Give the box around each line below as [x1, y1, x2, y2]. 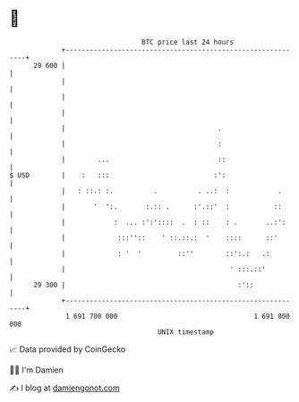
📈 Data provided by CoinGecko [9, 344, 126, 355]
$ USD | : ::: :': [9, 170, 226, 180]
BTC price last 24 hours [141, 38, 235, 47]
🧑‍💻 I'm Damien [9, 364, 64, 375]
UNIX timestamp [157, 327, 215, 337]
